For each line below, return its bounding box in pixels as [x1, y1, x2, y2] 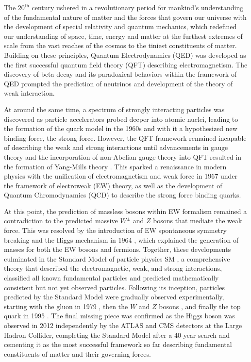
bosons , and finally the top [159, 301, 241, 311]
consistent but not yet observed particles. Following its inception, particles [4, 282, 225, 292]
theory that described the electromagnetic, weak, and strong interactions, [4, 263, 222, 273]
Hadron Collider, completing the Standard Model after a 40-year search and [4, 329, 230, 340]
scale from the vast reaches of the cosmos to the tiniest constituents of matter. [4, 40, 237, 50]
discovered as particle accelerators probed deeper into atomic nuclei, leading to [4, 114, 238, 124]
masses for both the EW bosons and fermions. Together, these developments [4, 244, 231, 254]
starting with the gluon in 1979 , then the [4, 301, 128, 311]
